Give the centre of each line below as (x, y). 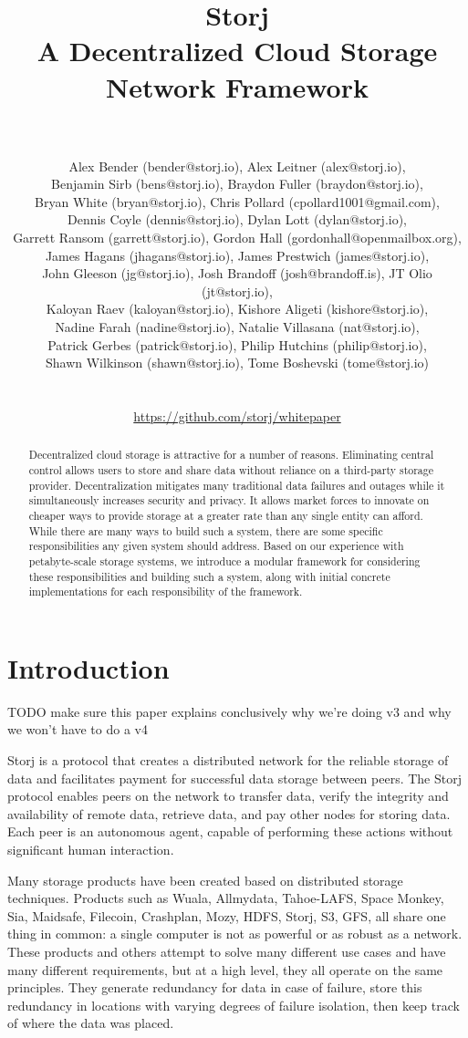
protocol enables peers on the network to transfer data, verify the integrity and (228, 796)
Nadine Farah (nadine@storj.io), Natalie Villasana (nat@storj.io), (237, 327)
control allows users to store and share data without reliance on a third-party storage (231, 470)
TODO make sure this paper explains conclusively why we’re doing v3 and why (229, 711)
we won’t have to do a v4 (78, 729)
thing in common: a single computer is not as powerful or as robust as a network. (235, 934)
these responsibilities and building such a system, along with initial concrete (209, 576)
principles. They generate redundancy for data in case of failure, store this (215, 987)
